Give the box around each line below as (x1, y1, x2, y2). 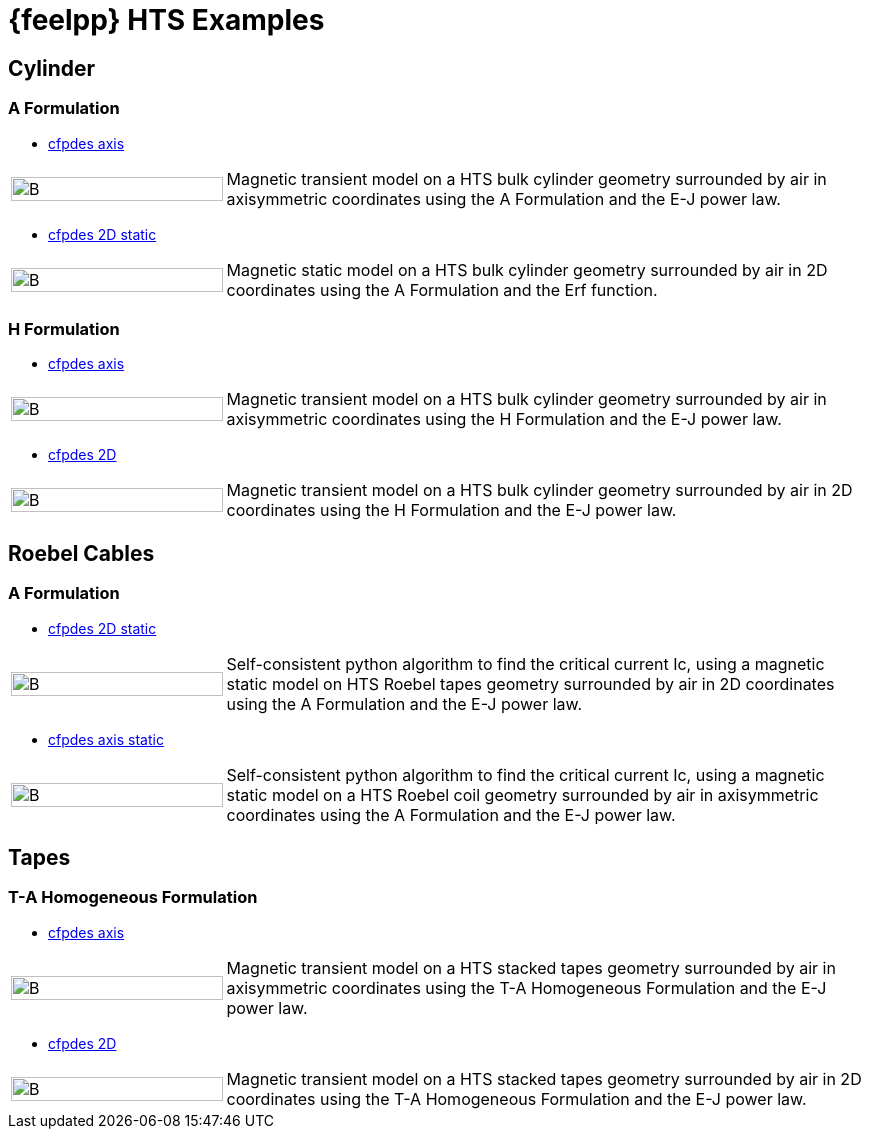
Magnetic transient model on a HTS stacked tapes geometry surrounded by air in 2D (226, 1068, 862, 1089)
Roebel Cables (8, 540, 155, 566)
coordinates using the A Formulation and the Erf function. (226, 279, 658, 300)
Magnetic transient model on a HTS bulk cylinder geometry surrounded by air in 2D (226, 480, 853, 501)
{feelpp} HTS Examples (8, 3, 325, 37)
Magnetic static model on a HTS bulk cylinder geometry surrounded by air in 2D (226, 259, 828, 280)
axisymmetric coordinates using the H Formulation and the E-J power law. (226, 409, 782, 430)
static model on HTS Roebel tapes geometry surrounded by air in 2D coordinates (226, 673, 835, 694)
